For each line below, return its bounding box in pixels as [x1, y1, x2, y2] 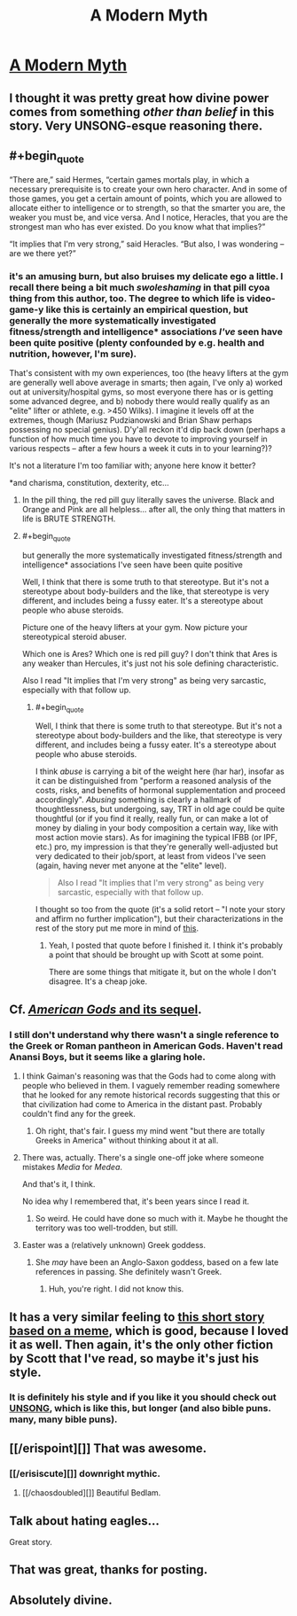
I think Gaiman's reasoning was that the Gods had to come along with [21, 1071, 277, 1081]
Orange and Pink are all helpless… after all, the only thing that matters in [21, 504, 285, 514]
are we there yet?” [9, 247, 77, 258]
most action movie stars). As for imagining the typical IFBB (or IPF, [35, 832, 277, 843]
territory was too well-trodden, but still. [35, 1222, 179, 1233]
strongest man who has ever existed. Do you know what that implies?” [9, 221, 266, 231]
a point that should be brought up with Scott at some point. [48, 949, 264, 960]
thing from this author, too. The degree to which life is [9, 292, 246, 304]
